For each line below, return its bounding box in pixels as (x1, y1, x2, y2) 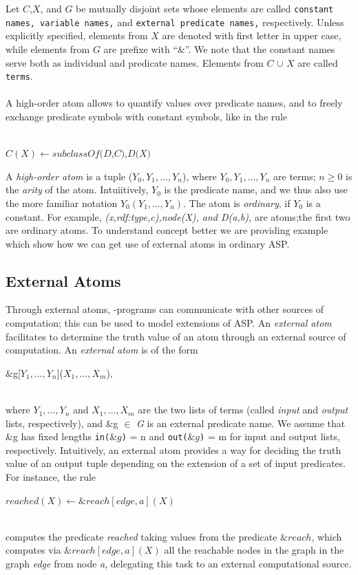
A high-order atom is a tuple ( (6, 169, 133, 183)
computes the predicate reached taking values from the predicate (6, 529, 277, 543)
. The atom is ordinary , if (183, 195, 291, 210)
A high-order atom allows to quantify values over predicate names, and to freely (6, 96, 343, 110)
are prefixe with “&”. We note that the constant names (103, 41, 335, 56)
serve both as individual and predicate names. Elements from (6, 55, 264, 69)
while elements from (6, 41, 90, 56)
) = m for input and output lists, (200, 429, 340, 444)
